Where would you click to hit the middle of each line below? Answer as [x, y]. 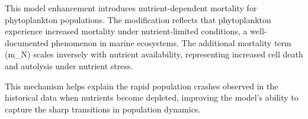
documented [27, 42]
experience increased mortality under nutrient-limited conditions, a [126, 31]
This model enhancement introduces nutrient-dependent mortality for [131, 8]
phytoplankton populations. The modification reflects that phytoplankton [138, 19]
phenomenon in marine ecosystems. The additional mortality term [171, 42]
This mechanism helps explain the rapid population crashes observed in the [142, 86]
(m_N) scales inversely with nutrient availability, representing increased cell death [154, 54]
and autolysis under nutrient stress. [69, 65]
